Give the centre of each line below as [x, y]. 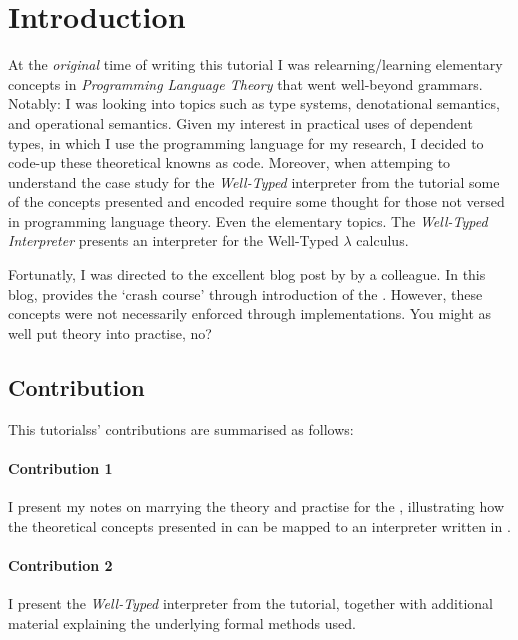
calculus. [382, 240]
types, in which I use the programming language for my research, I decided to [246, 142]
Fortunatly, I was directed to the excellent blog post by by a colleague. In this [247, 274]
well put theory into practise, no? [110, 332]
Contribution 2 [60, 564]
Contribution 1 [60, 467]
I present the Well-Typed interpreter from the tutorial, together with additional [250, 603]
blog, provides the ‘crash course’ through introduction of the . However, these [245, 293]
